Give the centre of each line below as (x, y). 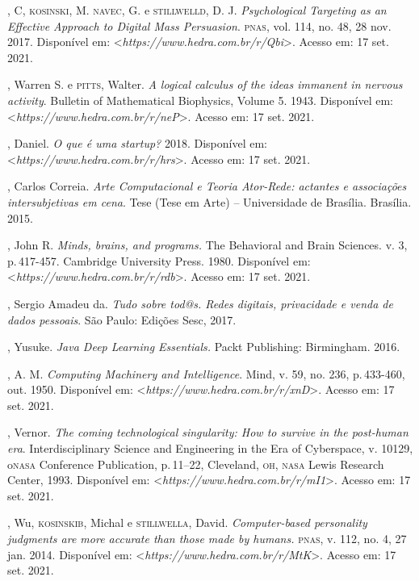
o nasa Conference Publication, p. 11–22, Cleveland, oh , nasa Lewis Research (196, 464)
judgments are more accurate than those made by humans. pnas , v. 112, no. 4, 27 (207, 539)
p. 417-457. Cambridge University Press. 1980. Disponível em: (159, 260)
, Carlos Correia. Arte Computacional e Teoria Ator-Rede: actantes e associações (207, 186)
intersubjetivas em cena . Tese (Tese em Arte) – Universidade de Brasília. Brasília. (209, 201)
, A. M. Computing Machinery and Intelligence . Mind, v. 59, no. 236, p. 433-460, (206, 373)
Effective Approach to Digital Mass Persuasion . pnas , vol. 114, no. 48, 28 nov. (199, 25)
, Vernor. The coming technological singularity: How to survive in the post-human (208, 432)
